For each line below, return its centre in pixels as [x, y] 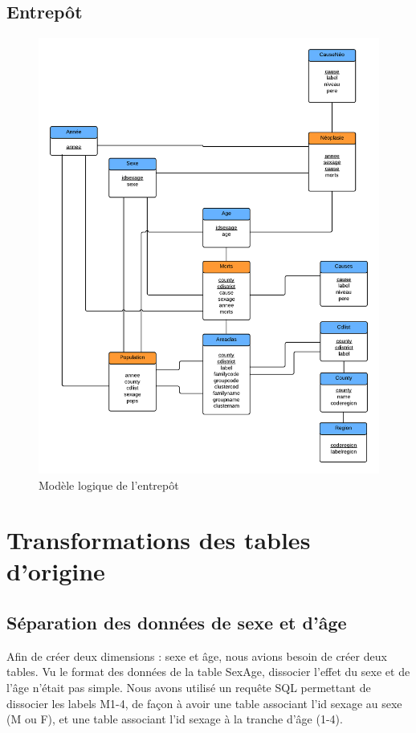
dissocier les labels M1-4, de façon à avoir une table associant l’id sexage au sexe [204, 703]
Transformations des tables [159, 540]
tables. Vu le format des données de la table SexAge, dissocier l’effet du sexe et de [208, 672]
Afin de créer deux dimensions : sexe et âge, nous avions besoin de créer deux [197, 656]
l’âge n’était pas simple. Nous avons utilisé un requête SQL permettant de [189, 688]
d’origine [56, 571]
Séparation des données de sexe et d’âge [177, 623]
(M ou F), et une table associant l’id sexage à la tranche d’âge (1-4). [175, 719]
